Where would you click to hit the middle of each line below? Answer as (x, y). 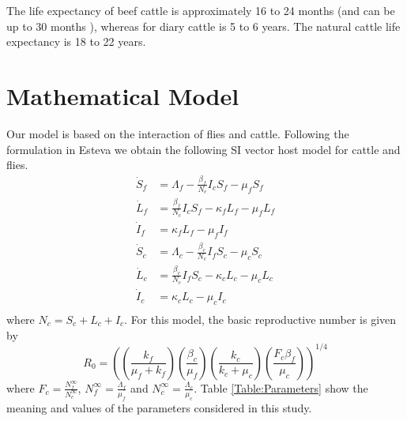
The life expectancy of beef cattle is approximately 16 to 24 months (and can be (201, 10)
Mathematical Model (123, 95)
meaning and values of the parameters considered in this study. (159, 407)
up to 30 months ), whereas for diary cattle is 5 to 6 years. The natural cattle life (203, 26)
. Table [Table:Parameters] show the (281, 387)
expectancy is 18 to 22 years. (76, 41)
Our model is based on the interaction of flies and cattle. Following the (178, 133)
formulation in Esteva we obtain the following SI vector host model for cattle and (203, 149)
